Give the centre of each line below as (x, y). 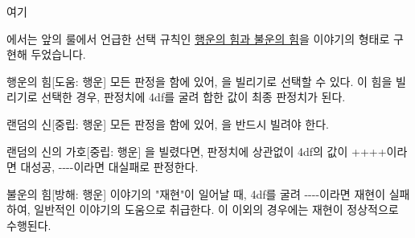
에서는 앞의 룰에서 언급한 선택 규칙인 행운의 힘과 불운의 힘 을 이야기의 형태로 (198, 38)
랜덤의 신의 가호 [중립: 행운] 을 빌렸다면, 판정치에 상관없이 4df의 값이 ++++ (197, 151)
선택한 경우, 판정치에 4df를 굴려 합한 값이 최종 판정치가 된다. (193, 97)
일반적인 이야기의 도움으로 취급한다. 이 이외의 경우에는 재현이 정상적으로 (216, 209)
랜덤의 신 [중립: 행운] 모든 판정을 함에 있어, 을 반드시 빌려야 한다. (168, 123)
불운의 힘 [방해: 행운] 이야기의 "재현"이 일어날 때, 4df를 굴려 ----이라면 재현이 (196, 193)
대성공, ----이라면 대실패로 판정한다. (109, 167)
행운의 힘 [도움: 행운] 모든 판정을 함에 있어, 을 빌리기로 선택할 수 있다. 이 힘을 (199, 81)
